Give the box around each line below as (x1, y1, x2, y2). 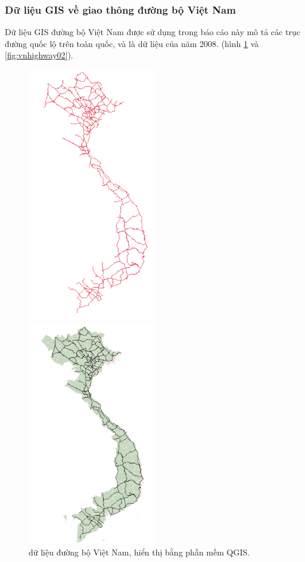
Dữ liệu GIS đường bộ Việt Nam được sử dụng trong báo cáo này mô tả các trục (5, 26, 300, 38)
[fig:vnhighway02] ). (5, 49, 73, 61)
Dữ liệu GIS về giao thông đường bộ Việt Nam (5, 2, 236, 17)
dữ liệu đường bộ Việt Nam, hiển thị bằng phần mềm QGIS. (29, 545, 250, 558)
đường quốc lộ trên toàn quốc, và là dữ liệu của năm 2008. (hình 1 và (5, 37, 259, 49)
